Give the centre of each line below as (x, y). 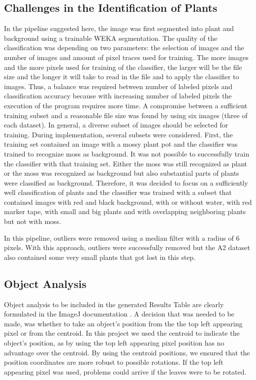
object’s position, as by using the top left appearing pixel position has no (114, 343)
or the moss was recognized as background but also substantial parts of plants (122, 173)
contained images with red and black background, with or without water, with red (128, 202)
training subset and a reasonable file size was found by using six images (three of (126, 115)
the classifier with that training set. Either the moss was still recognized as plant (126, 163)
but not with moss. (33, 221)
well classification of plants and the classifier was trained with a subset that (118, 192)
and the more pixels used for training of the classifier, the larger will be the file (123, 67)
